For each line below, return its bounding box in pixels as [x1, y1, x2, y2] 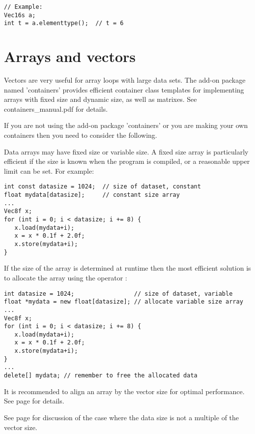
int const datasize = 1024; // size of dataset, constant [4, 183, 201, 190]
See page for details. [4, 396, 64, 406]
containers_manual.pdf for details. [4, 103, 108, 114]
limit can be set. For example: [4, 165, 94, 176]
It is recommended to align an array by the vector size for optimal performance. [4, 386, 245, 396]
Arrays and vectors [4, 46, 136, 66]
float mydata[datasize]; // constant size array [4, 191, 180, 199]
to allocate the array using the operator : [4, 272, 127, 282]
